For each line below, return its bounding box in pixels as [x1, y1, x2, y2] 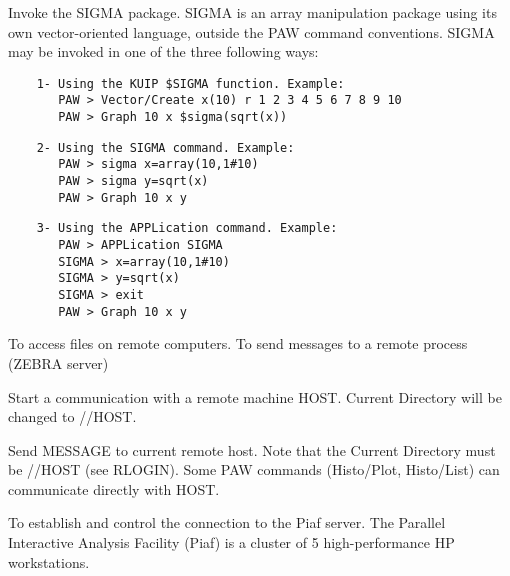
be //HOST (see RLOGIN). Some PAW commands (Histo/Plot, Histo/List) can [8, 459, 500, 480]
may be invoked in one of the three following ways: [8, 41, 319, 62]
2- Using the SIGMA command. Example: [36, 140, 295, 155]
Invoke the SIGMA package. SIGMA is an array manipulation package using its [8, 2, 497, 22]
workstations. [8, 551, 90, 572]
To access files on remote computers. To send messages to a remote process [8, 333, 468, 354]
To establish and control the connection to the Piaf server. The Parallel [8, 512, 446, 533]
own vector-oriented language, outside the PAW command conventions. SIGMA [8, 21, 495, 42]
